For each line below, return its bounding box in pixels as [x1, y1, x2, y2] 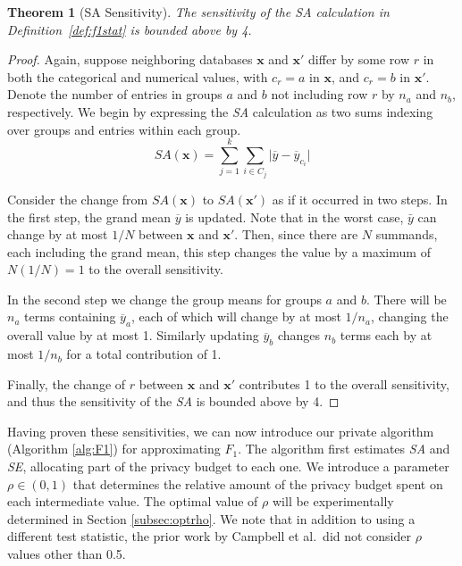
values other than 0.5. [7, 545, 126, 563]
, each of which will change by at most [130, 307, 341, 326]
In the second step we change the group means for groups [7, 289, 322, 308]
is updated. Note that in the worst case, [185, 207, 404, 226]
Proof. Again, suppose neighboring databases [7, 50, 253, 69]
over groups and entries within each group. [7, 120, 241, 138]
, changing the [370, 307, 449, 326]
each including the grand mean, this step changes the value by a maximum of [7, 242, 431, 261]
